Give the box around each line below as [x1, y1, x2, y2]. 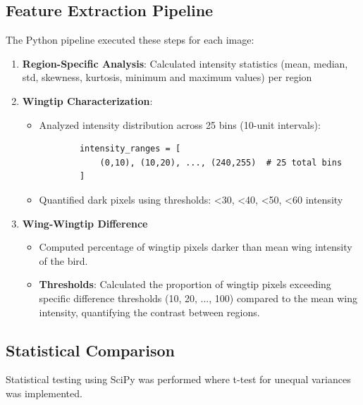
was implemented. [6, 385, 82, 400]
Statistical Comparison [6, 339, 175, 361]
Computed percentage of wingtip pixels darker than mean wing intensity [39, 239, 352, 254]
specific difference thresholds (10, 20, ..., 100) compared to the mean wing [39, 290, 358, 305]
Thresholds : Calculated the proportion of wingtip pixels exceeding [39, 277, 331, 292]
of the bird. [39, 253, 88, 268]
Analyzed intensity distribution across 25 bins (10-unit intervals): [39, 117, 321, 132]
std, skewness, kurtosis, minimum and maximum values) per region [22, 70, 312, 85]
